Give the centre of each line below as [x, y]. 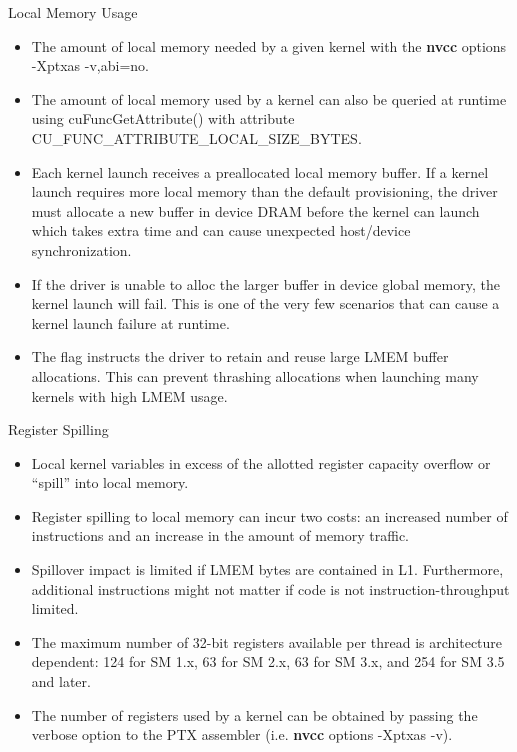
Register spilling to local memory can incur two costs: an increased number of [269, 515]
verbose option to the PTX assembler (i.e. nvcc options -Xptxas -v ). [242, 734]
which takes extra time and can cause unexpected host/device [221, 230]
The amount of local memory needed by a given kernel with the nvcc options [269, 45]
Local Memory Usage [73, 12]
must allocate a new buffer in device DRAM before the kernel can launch [255, 210]
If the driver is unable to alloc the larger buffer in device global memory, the [265, 283]
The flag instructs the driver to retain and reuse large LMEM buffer [240, 356]
